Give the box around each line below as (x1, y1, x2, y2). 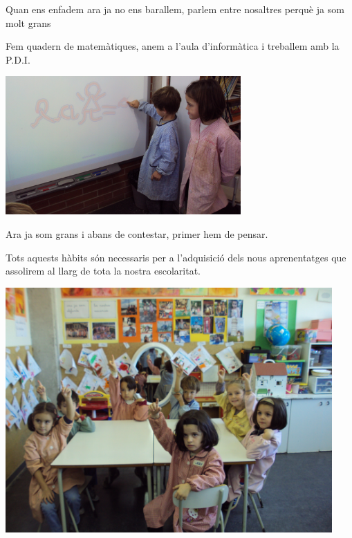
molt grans (6, 15, 51, 30)
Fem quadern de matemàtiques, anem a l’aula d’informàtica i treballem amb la (6, 39, 340, 53)
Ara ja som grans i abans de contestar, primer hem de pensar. (6, 226, 268, 241)
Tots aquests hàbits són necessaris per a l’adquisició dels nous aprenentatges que (6, 250, 346, 264)
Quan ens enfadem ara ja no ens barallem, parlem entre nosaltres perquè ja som (6, 2, 344, 16)
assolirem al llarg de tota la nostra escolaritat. (6, 263, 201, 278)
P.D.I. (6, 52, 30, 66)
